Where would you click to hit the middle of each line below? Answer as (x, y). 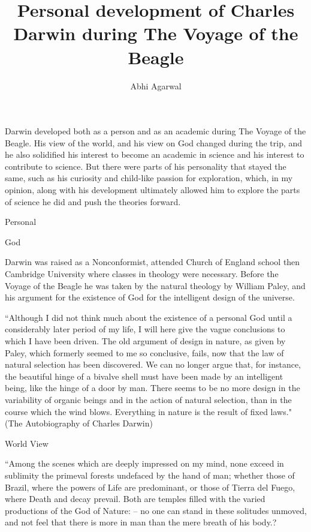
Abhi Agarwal (156, 85)
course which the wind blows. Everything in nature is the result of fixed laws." (148, 411)
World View (27, 443)
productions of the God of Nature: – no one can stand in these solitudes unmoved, (156, 510)
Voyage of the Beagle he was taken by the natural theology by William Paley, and (155, 285)
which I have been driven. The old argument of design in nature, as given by (145, 341)
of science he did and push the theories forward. (93, 201)
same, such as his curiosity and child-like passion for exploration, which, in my (149, 178)
